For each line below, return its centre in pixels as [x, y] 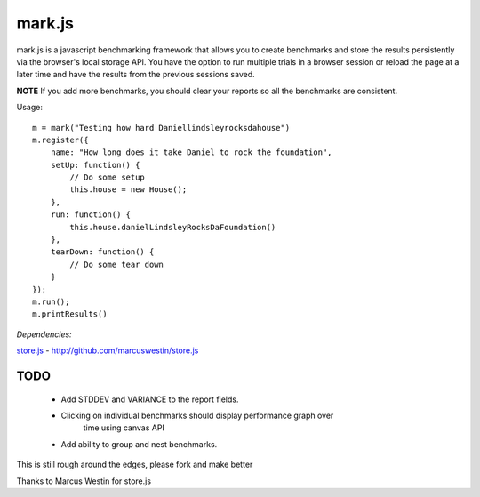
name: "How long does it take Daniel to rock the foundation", [191, 152]
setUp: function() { [95, 165]
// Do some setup [108, 177]
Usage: [30, 108]
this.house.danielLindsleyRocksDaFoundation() [173, 227]
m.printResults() [70, 314]
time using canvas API [124, 428]
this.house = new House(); [128, 190]
